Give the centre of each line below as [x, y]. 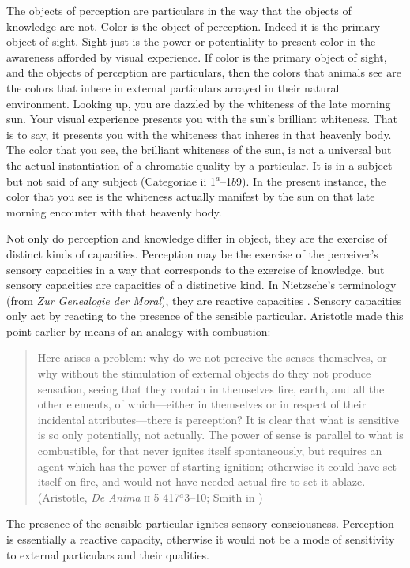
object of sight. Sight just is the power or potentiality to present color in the [191, 41]
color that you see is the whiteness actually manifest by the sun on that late [191, 196]
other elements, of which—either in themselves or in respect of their [202, 404]
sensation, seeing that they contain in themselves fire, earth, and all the [211, 388]
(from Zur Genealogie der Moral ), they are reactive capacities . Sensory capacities [204, 300]
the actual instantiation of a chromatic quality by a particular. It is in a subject [199, 165]
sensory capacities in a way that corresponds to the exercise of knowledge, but [196, 269]
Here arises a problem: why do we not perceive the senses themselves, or [212, 357]
